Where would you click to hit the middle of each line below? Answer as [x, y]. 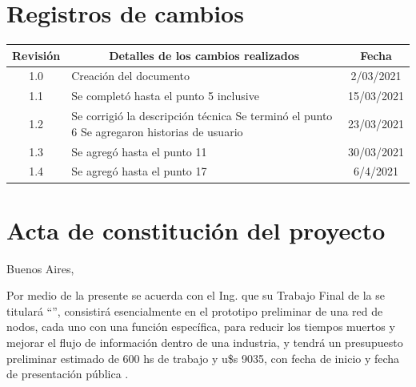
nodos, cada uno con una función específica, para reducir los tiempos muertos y [201, 327]
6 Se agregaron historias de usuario [157, 131]
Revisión [36, 55]
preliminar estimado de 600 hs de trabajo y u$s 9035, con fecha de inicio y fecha [203, 358]
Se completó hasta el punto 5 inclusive [165, 96]
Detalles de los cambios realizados [204, 55]
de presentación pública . [68, 374]
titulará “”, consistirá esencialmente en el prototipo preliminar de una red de [195, 310]
